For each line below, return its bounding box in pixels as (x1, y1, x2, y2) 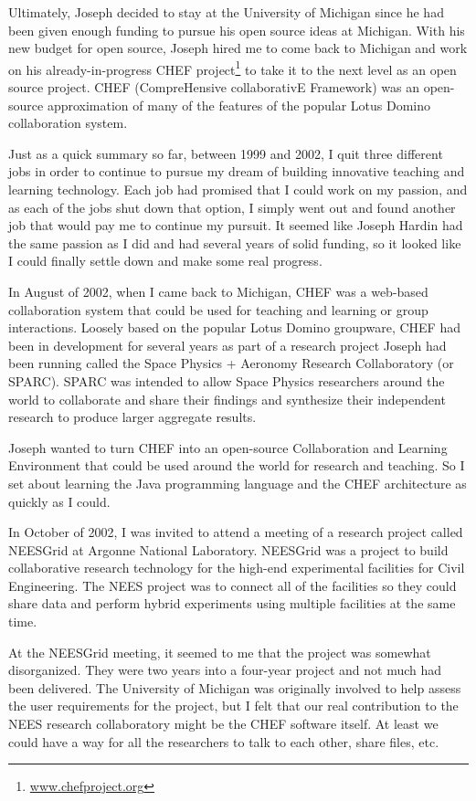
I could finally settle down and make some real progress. (8, 251, 323, 270)
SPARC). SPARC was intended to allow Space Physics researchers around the (8, 371, 445, 390)
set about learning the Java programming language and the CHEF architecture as (8, 473, 467, 492)
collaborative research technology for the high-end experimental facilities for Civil (8, 558, 465, 577)
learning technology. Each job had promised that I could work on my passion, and (8, 180, 468, 198)
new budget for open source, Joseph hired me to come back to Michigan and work (8, 38, 468, 58)
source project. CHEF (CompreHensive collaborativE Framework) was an (8, 78, 420, 97)
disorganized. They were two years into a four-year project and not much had (8, 660, 442, 680)
